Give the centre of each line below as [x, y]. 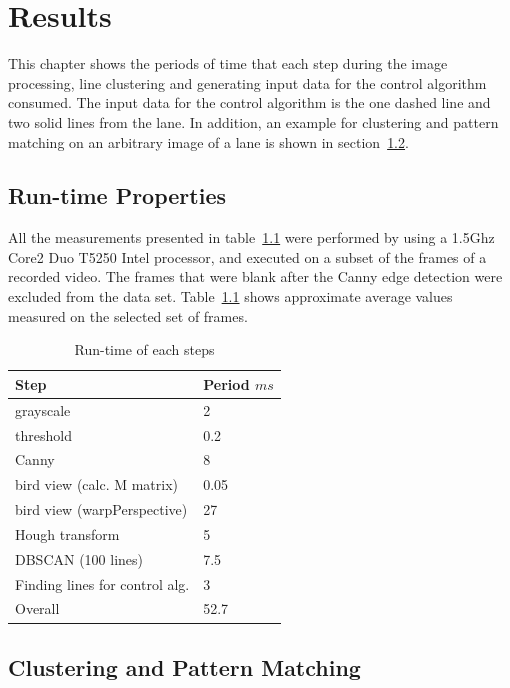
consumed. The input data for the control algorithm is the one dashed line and [249, 102]
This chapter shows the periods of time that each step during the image [228, 63]
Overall [37, 608]
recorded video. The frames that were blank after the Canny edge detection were [255, 276]
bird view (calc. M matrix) [97, 484]
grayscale [43, 409]
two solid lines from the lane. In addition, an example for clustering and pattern [253, 121]
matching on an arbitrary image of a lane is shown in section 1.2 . [208, 141]
